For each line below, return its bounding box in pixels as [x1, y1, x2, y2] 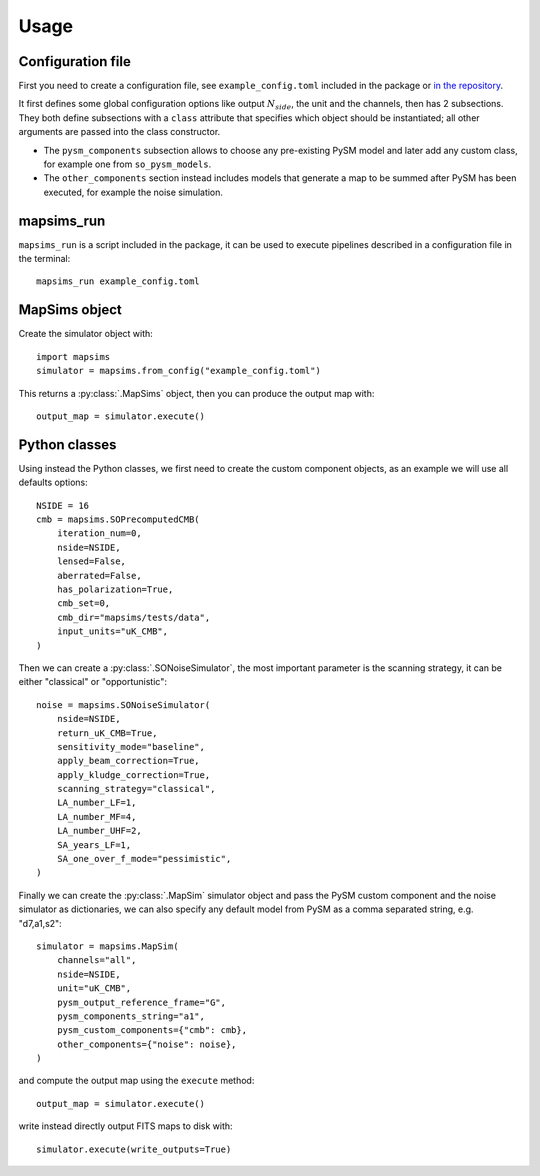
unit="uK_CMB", [56, 983, 132, 994]
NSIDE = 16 [36, 500, 90, 511]
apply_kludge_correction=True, [56, 769, 211, 780]
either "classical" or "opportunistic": [18, 676, 167, 688]
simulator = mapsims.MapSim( [36, 940, 179, 952]
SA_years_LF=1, [56, 839, 132, 850]
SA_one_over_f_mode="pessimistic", [56, 853, 232, 865]
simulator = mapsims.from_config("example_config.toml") [36, 365, 322, 377]
